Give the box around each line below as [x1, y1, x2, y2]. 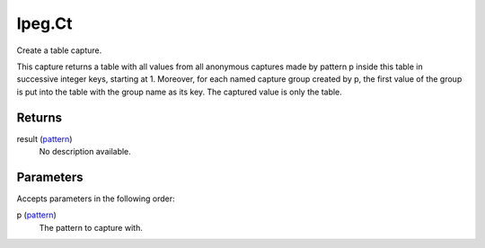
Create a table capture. [16, 45, 102, 56]
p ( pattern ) [16, 209, 57, 220]
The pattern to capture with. [39, 222, 143, 233]
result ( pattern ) [16, 133, 73, 144]
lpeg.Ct [16, 13, 73, 33]
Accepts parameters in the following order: [16, 193, 175, 204]
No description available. [39, 146, 132, 157]
